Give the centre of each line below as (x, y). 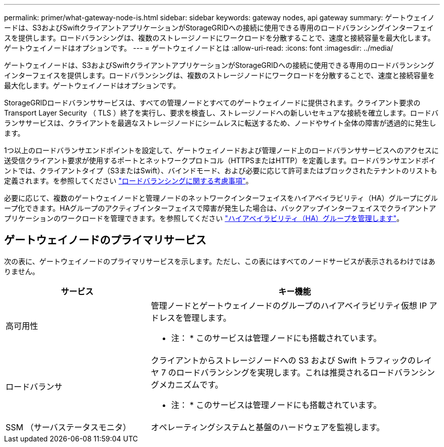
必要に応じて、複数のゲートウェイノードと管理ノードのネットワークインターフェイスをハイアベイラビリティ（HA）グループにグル (221, 198)
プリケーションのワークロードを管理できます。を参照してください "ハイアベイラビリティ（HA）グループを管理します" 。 (204, 218)
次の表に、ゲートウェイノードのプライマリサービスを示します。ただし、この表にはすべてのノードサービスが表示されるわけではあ (220, 261)
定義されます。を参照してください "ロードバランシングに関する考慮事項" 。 (128, 181)
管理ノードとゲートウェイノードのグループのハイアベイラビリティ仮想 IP (289, 305)
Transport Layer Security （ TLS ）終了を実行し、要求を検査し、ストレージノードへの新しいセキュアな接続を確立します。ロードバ (221, 113)
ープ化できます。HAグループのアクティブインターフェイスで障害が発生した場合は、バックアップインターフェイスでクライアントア (220, 208)
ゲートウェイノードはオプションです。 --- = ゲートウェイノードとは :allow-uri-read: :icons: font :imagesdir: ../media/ (199, 48)
